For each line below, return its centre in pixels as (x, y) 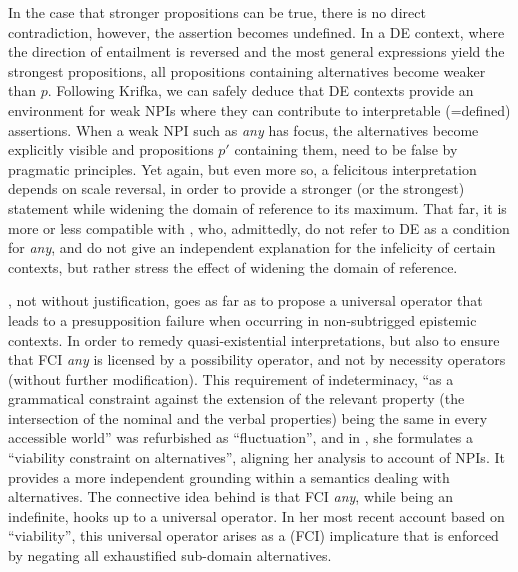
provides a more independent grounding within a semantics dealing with (229, 476)
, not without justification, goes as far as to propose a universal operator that (245, 300)
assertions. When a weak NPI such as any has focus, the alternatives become (243, 129)
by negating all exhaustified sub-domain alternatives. (170, 555)
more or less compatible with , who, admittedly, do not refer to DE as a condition (259, 227)
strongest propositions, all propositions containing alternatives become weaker (247, 70)
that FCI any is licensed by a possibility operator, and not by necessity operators (257, 359)
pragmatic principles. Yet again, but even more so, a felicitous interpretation (242, 168)
